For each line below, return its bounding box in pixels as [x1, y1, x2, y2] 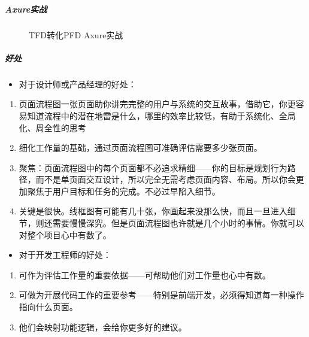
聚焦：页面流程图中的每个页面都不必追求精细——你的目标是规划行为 [19, 161, 287, 174]
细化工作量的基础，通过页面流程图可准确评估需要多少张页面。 [19, 141, 262, 154]
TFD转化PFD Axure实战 [29, 28, 123, 41]
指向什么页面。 [19, 300, 78, 313]
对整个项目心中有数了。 [19, 228, 111, 241]
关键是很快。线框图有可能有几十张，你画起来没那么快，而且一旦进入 [19, 205, 287, 217]
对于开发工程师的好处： [19, 248, 111, 261]
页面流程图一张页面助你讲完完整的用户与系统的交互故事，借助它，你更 [19, 98, 296, 110]
